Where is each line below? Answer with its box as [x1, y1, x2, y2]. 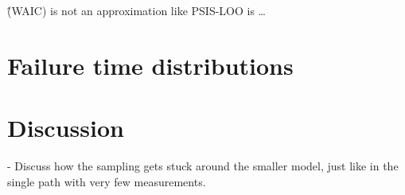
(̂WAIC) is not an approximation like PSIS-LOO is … [7, 2, 266, 18]
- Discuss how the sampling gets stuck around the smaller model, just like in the [7, 158, 399, 174]
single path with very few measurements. [7, 173, 206, 189]
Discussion [7, 111, 124, 144]
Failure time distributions [7, 49, 294, 81]
